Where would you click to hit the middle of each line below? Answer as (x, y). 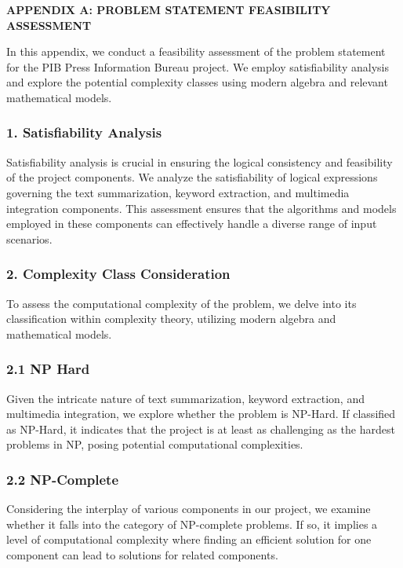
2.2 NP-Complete (63, 479)
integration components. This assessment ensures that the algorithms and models (201, 208)
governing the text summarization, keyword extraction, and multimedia (178, 192)
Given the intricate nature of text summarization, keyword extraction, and (185, 398)
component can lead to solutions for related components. (142, 554)
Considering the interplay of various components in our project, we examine (189, 509)
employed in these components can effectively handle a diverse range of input (192, 224)
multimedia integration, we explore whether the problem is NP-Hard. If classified (201, 414)
